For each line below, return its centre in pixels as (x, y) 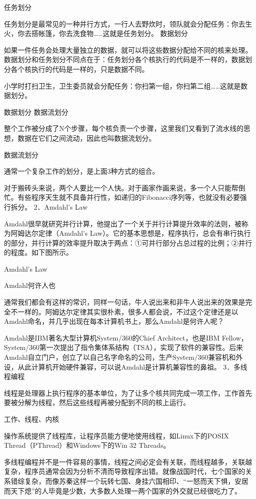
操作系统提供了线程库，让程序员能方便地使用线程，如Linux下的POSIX (116, 435)
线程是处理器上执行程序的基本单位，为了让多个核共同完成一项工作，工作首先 (128, 392)
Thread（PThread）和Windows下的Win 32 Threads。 (87, 445)
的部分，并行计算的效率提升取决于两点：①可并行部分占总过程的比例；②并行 (128, 242)
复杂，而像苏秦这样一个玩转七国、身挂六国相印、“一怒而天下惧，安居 (136, 481)
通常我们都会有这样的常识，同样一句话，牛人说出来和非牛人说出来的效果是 (125, 302)
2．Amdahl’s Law (61, 206)
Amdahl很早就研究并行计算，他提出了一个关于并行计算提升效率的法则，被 (123, 223)
